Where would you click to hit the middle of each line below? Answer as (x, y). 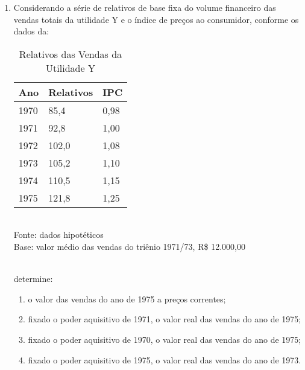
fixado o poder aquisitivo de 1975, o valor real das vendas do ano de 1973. (165, 359)
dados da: (31, 31)
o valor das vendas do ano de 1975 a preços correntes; (127, 298)
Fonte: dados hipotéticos (58, 234)
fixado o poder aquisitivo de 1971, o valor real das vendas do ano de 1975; (165, 319)
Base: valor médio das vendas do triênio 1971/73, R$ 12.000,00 (129, 246)
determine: (33, 279)
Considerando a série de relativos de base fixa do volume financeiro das (145, 7)
